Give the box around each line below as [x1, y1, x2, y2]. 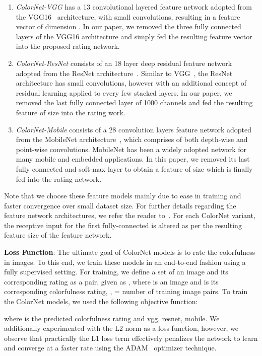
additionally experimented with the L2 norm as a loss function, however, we [4, 323, 238, 333]
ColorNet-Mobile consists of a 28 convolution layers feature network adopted [16, 124, 251, 134]
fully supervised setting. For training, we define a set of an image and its [4, 266, 228, 277]
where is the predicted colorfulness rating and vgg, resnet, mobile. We [4, 313, 220, 323]
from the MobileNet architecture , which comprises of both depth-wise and [16, 134, 248, 145]
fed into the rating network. [16, 173, 102, 184]
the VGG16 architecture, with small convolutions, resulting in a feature [16, 11, 240, 22]
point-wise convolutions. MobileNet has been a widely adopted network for [16, 144, 247, 154]
